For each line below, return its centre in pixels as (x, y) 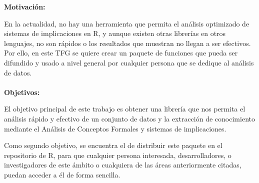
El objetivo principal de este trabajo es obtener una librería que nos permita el (125, 109)
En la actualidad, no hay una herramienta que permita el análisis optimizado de (127, 23)
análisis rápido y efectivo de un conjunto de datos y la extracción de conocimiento (129, 118)
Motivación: (25, 6)
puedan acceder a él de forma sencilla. (62, 174)
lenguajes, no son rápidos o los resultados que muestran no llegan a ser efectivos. (127, 43)
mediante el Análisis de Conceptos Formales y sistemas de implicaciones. (115, 128)
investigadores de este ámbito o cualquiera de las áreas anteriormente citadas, (123, 165)
